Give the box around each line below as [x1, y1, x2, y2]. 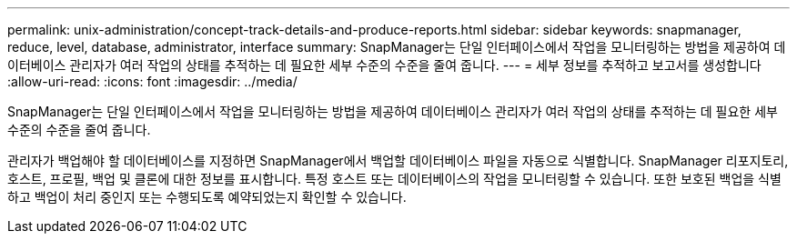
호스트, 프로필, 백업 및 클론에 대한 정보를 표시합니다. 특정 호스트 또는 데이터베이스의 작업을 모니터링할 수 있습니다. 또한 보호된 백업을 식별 [7, 171, 782, 186]
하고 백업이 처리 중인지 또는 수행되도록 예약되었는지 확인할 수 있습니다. [7, 189, 407, 205]
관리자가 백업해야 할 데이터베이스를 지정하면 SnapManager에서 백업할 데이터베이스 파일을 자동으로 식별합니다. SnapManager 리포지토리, [7, 153, 789, 168]
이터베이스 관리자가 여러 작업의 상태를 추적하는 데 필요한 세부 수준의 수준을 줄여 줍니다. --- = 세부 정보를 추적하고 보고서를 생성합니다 [7, 57, 762, 73]
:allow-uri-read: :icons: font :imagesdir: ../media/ [7, 74, 298, 89]
